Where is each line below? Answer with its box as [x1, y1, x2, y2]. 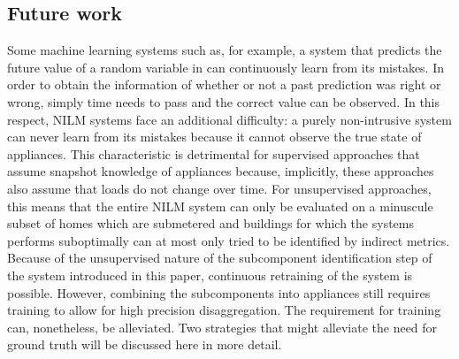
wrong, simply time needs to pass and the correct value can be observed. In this [7, 92, 440, 111]
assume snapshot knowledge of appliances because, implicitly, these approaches [7, 162, 434, 180]
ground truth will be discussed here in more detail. [7, 335, 282, 354]
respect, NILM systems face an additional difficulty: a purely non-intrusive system [7, 110, 452, 128]
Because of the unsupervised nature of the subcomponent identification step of [7, 248, 432, 267]
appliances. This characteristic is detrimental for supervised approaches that [7, 144, 420, 163]
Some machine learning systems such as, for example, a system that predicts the [7, 41, 442, 59]
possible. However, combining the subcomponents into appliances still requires [7, 283, 431, 302]
